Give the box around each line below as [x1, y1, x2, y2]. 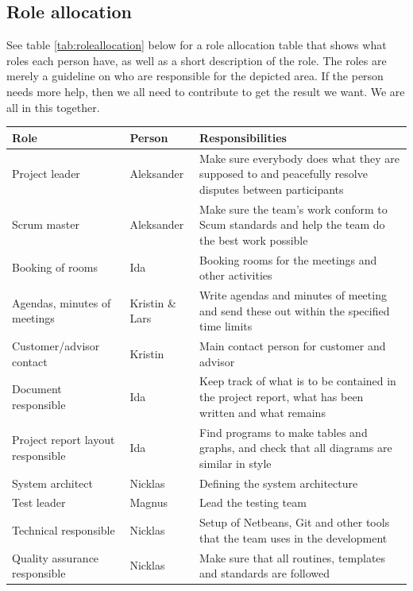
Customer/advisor [12, 338, 100, 354]
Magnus [129, 494, 168, 511]
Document [12, 380, 62, 397]
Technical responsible [12, 522, 115, 539]
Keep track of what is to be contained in [199, 373, 396, 389]
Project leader [12, 165, 80, 182]
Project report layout [12, 431, 115, 448]
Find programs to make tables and [199, 423, 368, 440]
